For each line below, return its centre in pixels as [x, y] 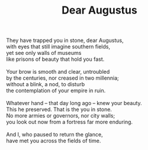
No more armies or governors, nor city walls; [61, 116]
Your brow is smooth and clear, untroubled [58, 72]
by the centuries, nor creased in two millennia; [63, 78]
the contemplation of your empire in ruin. [56, 91]
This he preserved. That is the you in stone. [59, 109]
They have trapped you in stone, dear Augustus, [65, 40]
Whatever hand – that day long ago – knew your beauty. [74, 103]
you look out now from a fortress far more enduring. [70, 122]
